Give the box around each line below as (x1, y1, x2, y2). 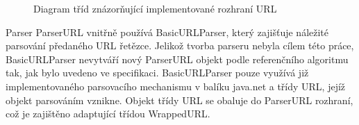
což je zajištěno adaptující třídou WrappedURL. (6, 106, 210, 121)
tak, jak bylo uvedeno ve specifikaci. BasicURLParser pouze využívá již (6, 65, 309, 80)
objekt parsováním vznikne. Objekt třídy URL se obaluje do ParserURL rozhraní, (6, 92, 353, 107)
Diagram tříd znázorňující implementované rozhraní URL (33, 1, 277, 15)
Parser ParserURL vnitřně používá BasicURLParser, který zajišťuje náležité (6, 24, 329, 39)
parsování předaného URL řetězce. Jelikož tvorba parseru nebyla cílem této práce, (6, 38, 354, 53)
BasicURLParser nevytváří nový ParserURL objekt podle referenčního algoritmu (6, 51, 349, 66)
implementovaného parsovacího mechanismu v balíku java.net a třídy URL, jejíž (6, 78, 346, 93)
